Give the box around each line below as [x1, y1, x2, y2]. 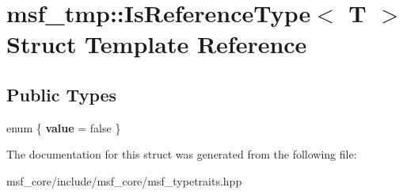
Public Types [6, 82, 117, 106]
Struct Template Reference [6, 28, 307, 60]
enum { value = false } [6, 119, 121, 136]
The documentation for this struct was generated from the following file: [6, 146, 357, 162]
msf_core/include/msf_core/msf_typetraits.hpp [6, 172, 242, 189]
